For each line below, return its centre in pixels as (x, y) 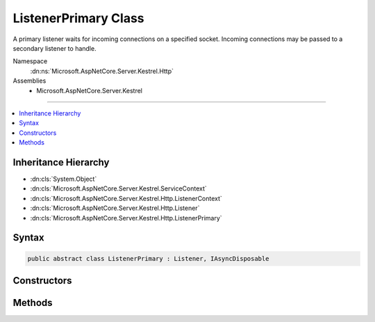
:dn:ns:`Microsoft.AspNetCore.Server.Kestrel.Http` (102, 71)
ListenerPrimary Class (79, 18)
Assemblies (30, 81)
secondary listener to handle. (55, 48)
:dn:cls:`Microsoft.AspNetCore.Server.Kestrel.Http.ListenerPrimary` (126, 218)
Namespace (30, 61)
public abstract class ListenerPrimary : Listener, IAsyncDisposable (148, 258)
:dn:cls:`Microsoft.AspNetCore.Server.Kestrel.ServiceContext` (119, 188)
